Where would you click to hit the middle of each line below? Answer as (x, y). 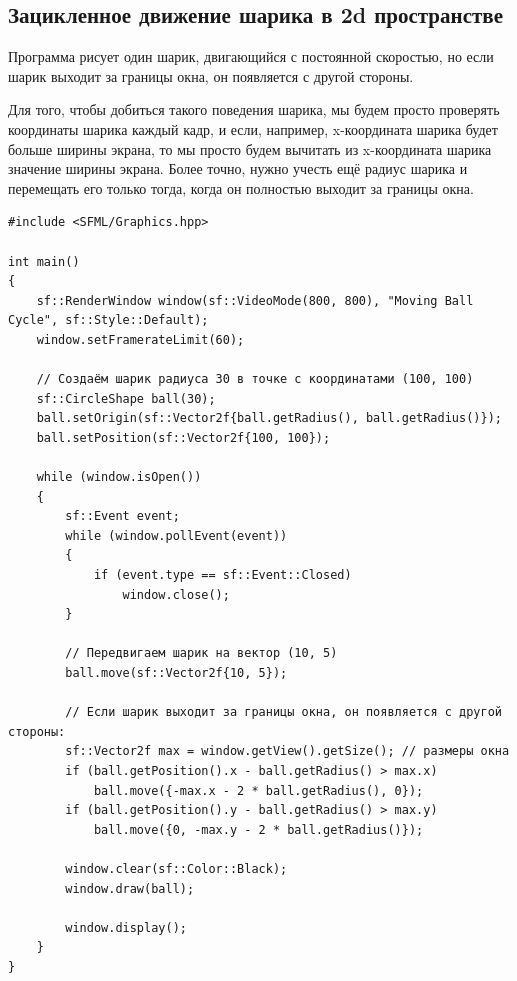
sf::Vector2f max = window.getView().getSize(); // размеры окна (287, 751)
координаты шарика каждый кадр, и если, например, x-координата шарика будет (253, 128)
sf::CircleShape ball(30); (126, 398)
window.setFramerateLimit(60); (140, 339)
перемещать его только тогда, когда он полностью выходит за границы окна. (241, 187)
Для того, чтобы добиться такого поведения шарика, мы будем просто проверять (254, 109)
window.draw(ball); (130, 888)
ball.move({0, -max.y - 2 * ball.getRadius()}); (258, 829)
